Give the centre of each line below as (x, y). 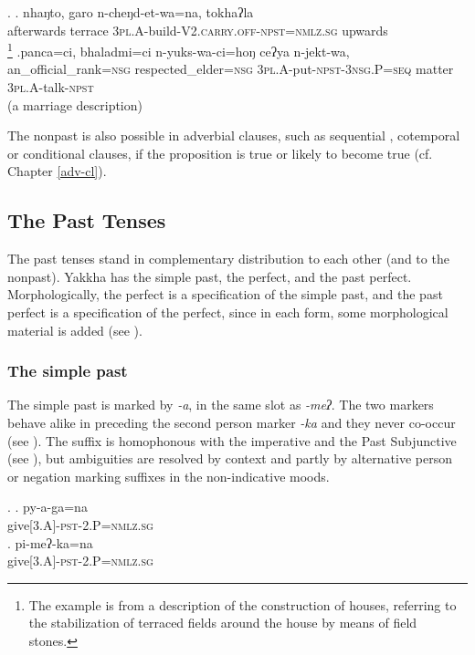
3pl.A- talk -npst (51, 87)
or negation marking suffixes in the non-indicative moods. (169, 476)
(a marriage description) (75, 104)
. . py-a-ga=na (47, 507)
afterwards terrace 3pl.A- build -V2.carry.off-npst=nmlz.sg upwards (198, 30)
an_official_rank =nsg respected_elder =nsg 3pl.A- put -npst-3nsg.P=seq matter (231, 69)
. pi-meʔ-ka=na (50, 542)
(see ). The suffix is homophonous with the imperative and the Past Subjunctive (232, 440)
